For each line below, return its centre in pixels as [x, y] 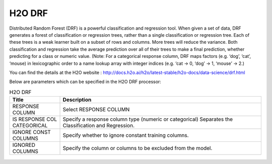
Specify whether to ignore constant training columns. [126, 135]
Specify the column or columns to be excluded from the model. [138, 148]
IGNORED [24, 145]
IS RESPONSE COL [35, 119]
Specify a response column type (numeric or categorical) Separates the [148, 119]
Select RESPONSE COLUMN [96, 110]
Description [77, 100]
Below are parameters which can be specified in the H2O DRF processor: [85, 82]
